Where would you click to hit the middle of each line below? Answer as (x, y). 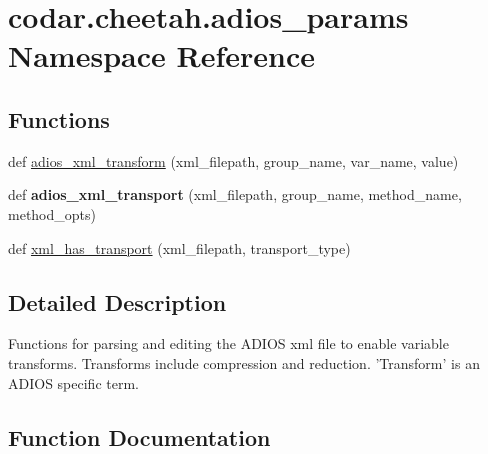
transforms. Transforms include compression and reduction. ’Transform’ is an (244, 362)
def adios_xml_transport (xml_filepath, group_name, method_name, (235, 194)
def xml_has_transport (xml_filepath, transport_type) (179, 247)
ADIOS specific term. (73, 382)
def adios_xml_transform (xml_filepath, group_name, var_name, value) (233, 160)
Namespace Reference (161, 55)
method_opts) (52, 213)
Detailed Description (117, 301)
